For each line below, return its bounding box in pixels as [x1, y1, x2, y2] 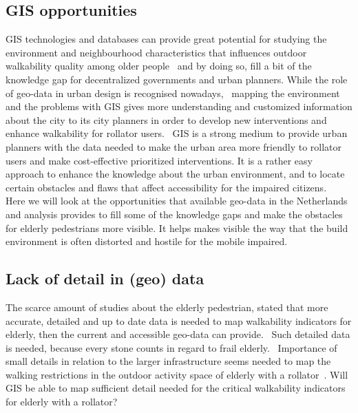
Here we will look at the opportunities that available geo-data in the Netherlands [6, 193, 348, 208]
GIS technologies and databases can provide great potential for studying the [6, 32, 327, 46]
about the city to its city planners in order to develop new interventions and [6, 112, 327, 127]
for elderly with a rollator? [6, 394, 118, 409]
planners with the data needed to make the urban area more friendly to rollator [6, 139, 342, 153]
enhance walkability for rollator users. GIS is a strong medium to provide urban [6, 126, 348, 140]
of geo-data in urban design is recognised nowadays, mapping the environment [6, 85, 340, 100]
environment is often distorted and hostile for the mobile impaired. [6, 234, 288, 248]
